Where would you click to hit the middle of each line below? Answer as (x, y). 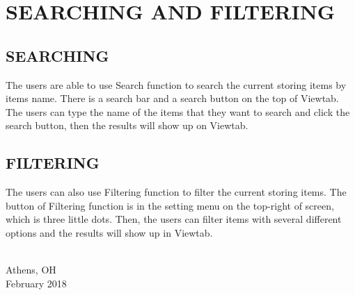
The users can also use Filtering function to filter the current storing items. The (176, 192)
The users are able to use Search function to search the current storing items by (176, 84)
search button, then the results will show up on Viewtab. (127, 125)
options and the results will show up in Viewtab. (109, 232)
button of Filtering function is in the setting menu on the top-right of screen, (170, 205)
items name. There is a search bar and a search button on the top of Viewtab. (172, 98)
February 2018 (36, 283)
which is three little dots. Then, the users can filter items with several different (174, 219)
